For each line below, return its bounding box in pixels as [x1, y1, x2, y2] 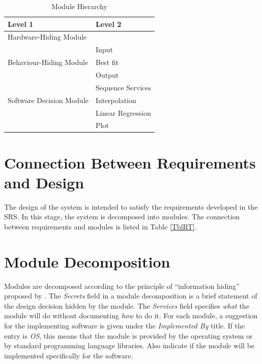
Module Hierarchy [51, 1, 107, 11]
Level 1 [8, 18, 34, 29]
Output [95, 69, 119, 80]
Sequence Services [95, 82, 151, 92]
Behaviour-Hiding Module [8, 57, 89, 68]
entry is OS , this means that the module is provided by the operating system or [4, 330, 253, 341]
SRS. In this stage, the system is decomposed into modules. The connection [4, 211, 240, 222]
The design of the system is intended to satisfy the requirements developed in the [4, 201, 258, 212]
